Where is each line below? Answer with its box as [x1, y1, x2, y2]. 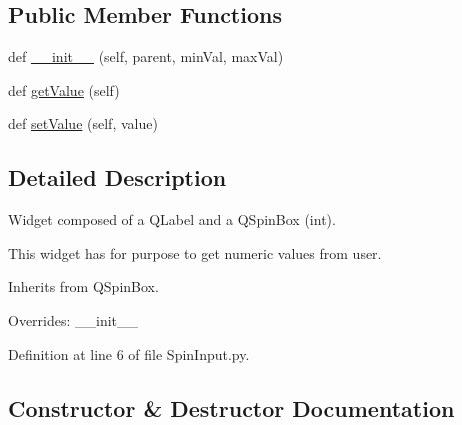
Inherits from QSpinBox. [8, 276, 159, 297]
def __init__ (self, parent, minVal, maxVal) [8, 46, 284, 67]
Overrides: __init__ [8, 309, 139, 330]
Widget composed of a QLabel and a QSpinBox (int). [8, 209, 336, 230]
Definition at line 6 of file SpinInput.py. [8, 343, 250, 364]
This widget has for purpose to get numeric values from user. [8, 242, 382, 263]
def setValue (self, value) [8, 113, 158, 134]
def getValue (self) [8, 79, 120, 100]
